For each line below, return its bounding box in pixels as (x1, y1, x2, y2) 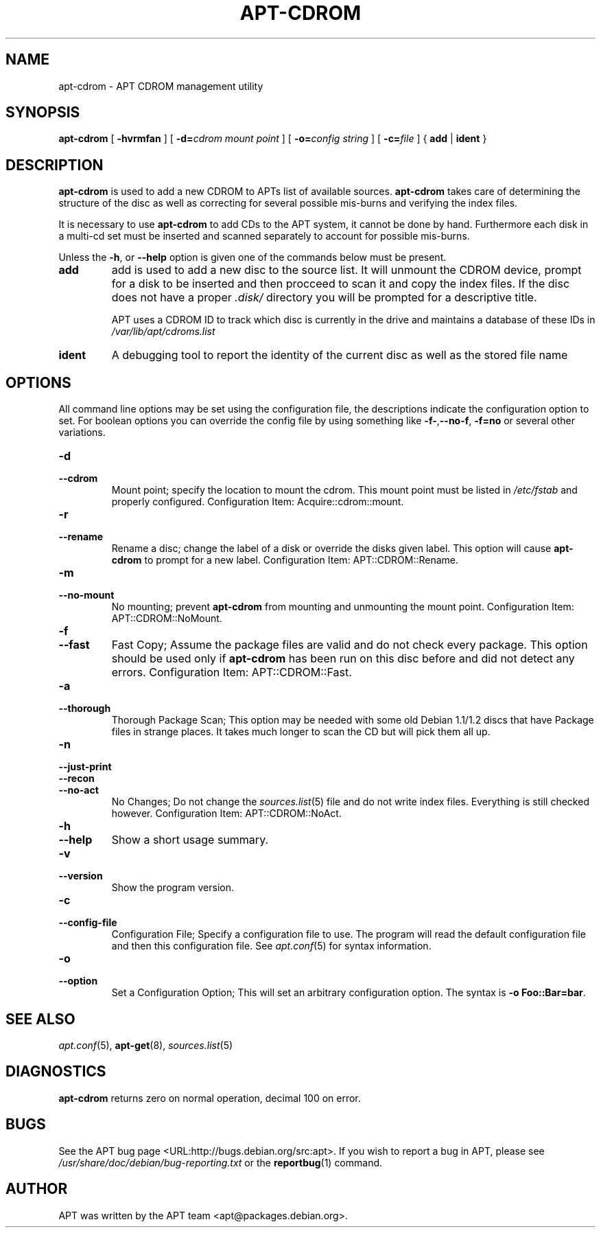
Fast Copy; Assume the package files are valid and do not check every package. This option (111, 638, 588, 652)
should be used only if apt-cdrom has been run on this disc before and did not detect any (111, 652, 575, 666)
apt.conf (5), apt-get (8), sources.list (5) (58, 1039, 233, 1051)
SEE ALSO (5, 1010, 75, 1028)
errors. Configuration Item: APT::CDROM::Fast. (111, 665, 352, 680)
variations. (58, 426, 106, 439)
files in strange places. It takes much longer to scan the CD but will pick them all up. (111, 726, 491, 738)
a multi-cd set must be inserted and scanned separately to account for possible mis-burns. (58, 230, 470, 242)
